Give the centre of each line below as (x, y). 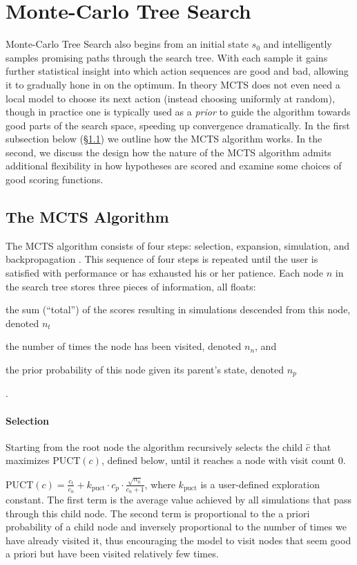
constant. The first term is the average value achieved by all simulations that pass (179, 499)
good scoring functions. (55, 179)
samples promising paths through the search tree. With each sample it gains (167, 57)
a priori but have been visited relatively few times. (112, 554)
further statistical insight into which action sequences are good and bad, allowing (177, 71)
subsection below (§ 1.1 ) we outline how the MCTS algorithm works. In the (164, 139)
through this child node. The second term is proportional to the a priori (158, 513)
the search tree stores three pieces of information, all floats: (131, 286)
